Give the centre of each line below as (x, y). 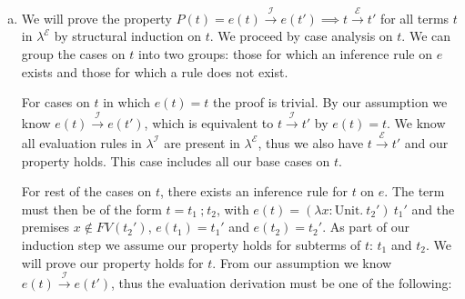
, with (232, 209)
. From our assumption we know (302, 262)
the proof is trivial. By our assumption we (330, 102)
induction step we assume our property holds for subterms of (191, 244)
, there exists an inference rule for (253, 191)
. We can (426, 36)
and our (426, 142)
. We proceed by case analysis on (301, 36)
